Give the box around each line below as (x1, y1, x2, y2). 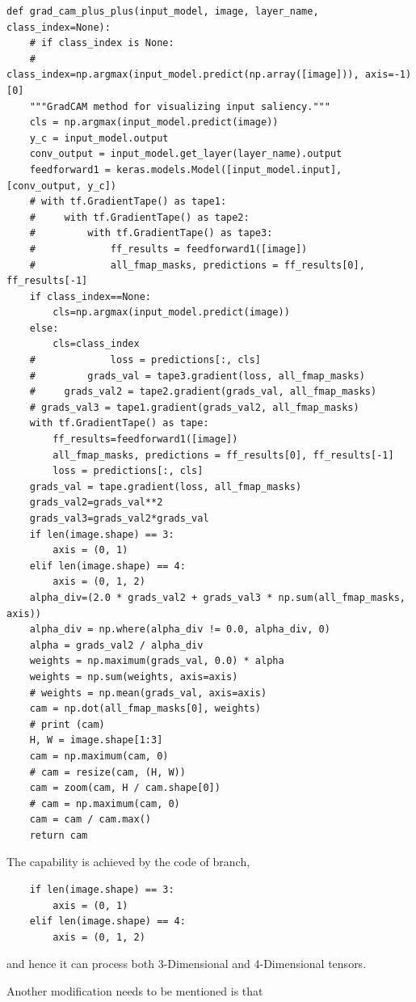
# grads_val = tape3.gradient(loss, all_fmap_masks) (29, 370, 365, 382)
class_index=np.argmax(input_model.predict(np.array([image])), (6, 69, 359, 81)
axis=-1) (364, 69, 412, 81)
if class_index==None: (29, 290, 151, 302)
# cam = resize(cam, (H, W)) (29, 766, 186, 778)
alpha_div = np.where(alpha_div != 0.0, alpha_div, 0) (29, 624, 330, 636)
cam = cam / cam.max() (29, 814, 151, 826)
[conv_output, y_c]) (6, 180, 117, 192)
